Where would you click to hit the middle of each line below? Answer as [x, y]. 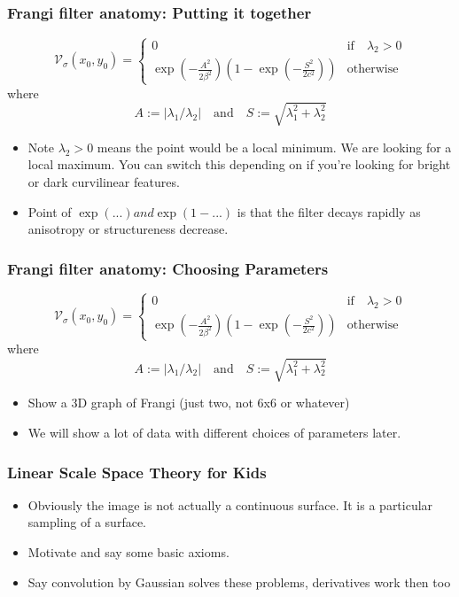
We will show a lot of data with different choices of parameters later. [214, 433]
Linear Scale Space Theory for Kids [137, 472]
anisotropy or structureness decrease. [128, 229]
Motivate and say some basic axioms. [128, 552]
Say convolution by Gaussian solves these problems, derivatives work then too [239, 581]
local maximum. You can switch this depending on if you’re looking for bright [239, 164]
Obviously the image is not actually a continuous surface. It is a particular [230, 504]
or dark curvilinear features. [104, 181]
